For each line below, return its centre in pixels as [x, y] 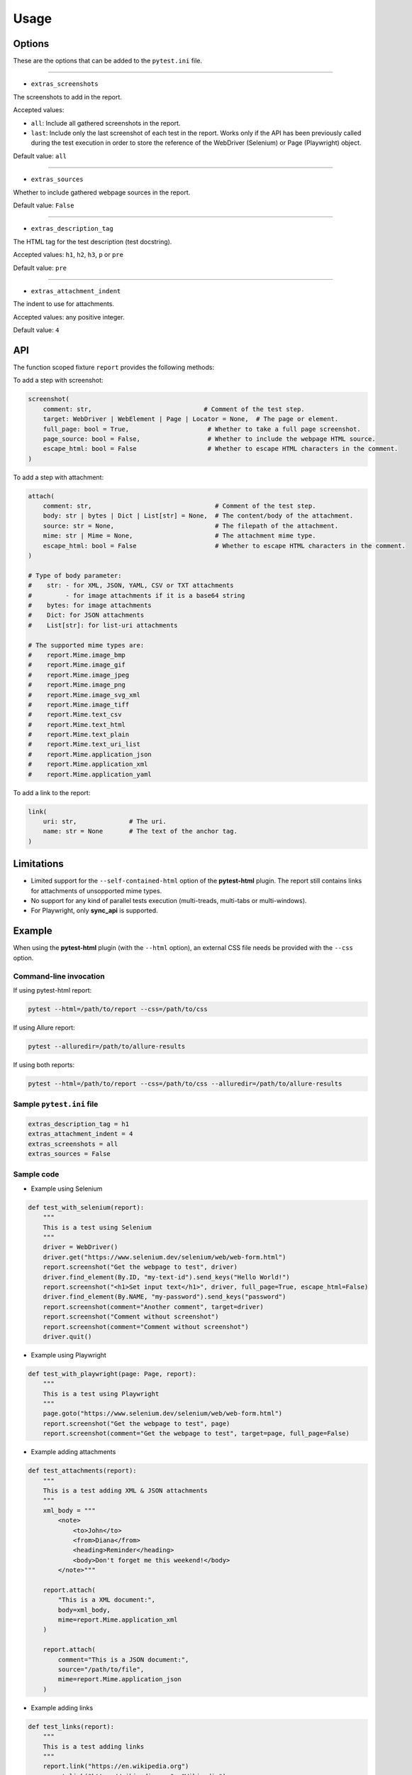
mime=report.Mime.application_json [120, 1680]
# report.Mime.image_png [77, 685]
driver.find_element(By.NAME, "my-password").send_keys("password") [165, 1297]
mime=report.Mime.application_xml [118, 1620]
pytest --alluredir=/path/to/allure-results [107, 1046]
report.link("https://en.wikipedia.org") [116, 1766]
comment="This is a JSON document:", [123, 1659]
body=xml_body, [84, 1610]
